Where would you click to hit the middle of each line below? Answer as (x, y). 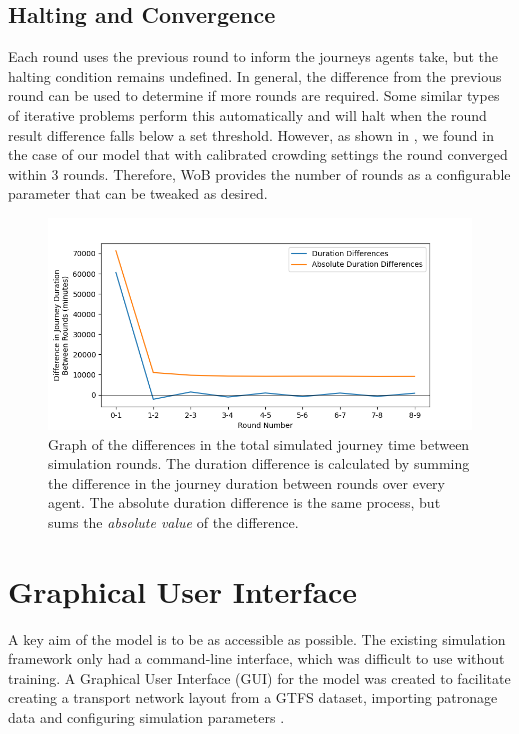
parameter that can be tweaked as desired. (138, 193)
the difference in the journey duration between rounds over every (246, 482)
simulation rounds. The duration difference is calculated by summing (259, 463)
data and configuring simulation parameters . (146, 717)
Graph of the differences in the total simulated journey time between (259, 443)
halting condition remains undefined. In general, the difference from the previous (255, 75)
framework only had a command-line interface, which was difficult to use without (256, 658)
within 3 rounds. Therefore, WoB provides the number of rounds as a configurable (259, 173)
